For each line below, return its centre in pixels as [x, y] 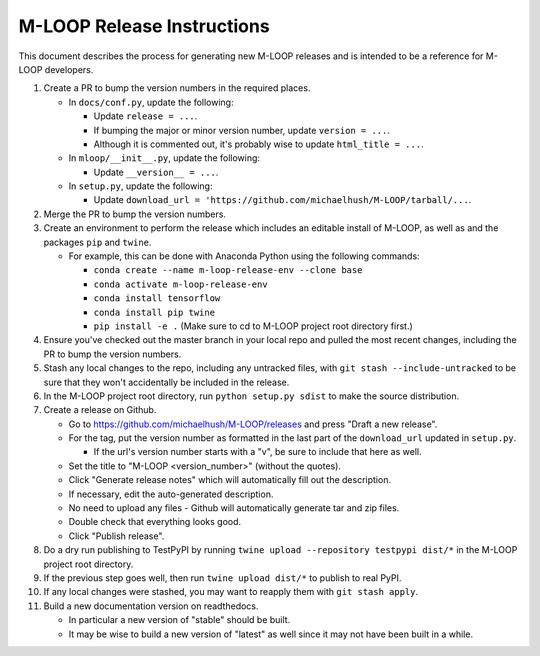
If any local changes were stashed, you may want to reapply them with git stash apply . [231, 592]
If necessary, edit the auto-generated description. [171, 494]
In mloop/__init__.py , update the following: [164, 158]
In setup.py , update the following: [140, 186]
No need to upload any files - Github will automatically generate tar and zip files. [234, 508]
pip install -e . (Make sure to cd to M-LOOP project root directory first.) [253, 326]
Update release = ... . [145, 116]
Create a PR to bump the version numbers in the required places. [177, 88]
